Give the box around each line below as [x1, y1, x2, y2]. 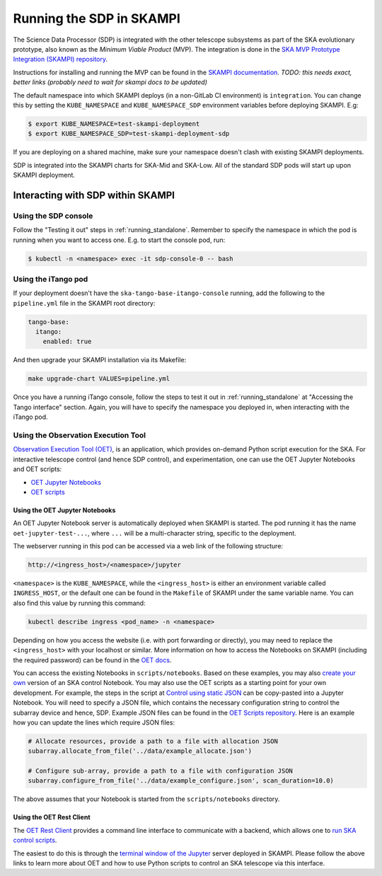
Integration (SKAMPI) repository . [13, 55, 108, 64]
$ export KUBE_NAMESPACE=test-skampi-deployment [28, 120, 200, 127]
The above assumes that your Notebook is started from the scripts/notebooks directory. [13, 795, 280, 803]
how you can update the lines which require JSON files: [13, 718, 175, 727]
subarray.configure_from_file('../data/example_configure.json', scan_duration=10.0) [28, 777, 334, 785]
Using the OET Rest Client [13, 813, 91, 822]
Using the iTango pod [13, 274, 88, 284]
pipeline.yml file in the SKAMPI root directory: [13, 299, 156, 307]
